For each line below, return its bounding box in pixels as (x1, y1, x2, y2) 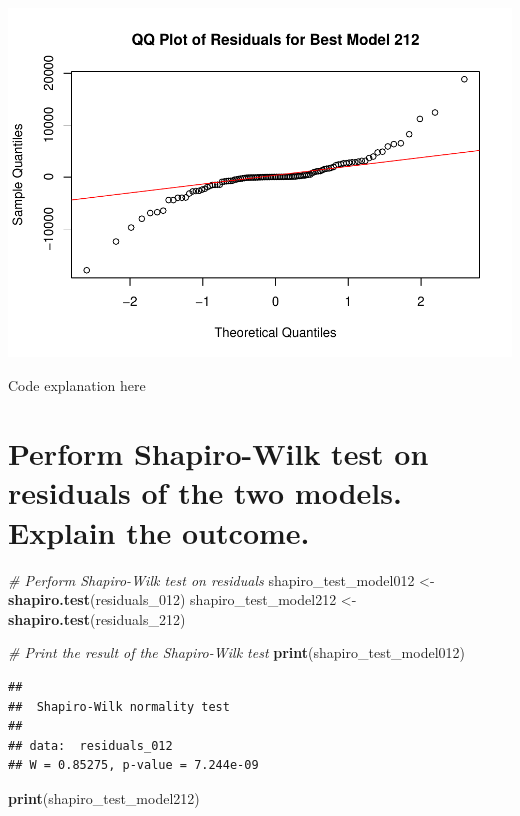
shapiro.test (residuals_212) (8, 608, 186, 629)
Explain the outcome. (8, 511, 310, 552)
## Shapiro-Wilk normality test (8, 699, 230, 714)
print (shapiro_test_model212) (8, 787, 200, 808)
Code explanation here (8, 374, 146, 395)
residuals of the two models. (8, 472, 402, 513)
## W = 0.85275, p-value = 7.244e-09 (8, 758, 259, 773)
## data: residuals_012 (8, 738, 173, 753)
